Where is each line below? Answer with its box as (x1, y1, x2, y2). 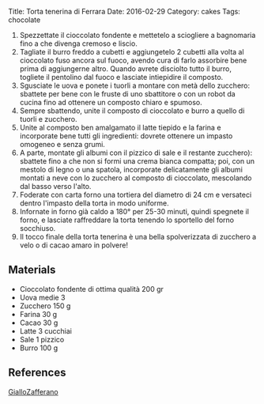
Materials (8, 263, 56, 277)
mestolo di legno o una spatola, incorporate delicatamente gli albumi (19, 165, 243, 174)
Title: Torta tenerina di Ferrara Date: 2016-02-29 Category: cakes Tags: (8, 7, 241, 16)
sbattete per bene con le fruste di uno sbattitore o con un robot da (19, 89, 236, 98)
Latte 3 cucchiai (19, 326, 73, 335)
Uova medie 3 (19, 293, 66, 302)
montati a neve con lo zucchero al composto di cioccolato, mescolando (19, 173, 252, 183)
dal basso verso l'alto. (19, 182, 92, 191)
